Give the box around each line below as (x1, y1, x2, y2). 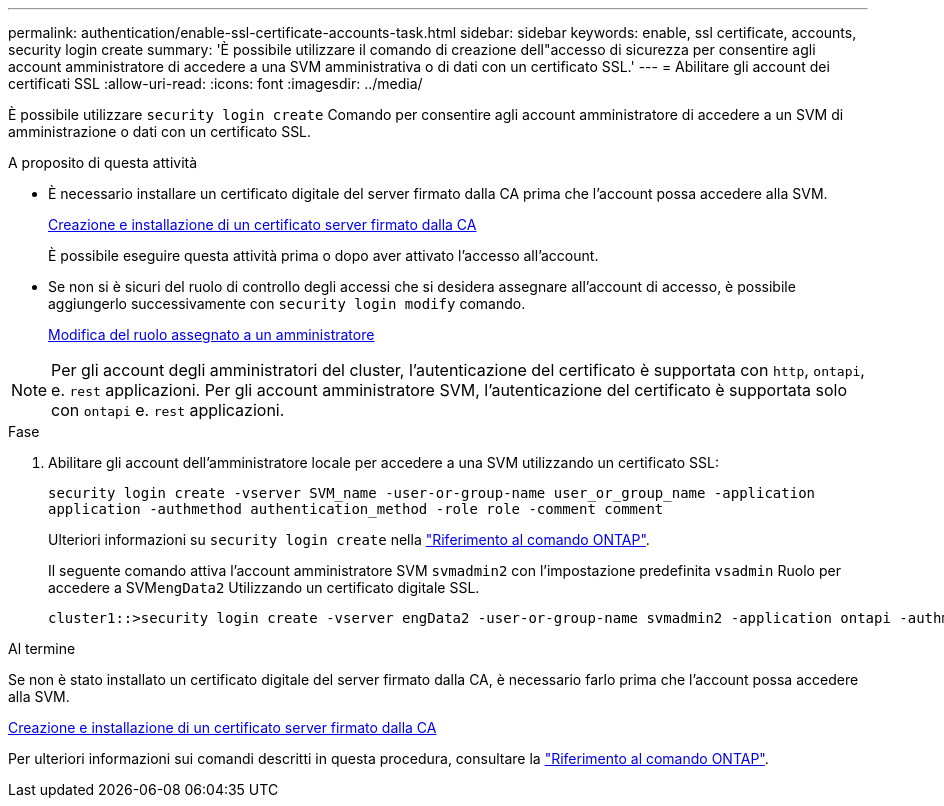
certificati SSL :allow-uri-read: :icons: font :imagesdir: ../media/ (8, 75, 423, 92)
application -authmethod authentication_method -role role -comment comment (48, 501, 664, 517)
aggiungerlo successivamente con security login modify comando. (48, 295, 526, 312)
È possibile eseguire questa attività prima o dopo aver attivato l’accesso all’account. (48, 247, 599, 264)
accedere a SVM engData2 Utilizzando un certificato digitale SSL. (48, 579, 480, 596)
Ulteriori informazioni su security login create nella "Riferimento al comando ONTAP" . (48, 531, 650, 548)
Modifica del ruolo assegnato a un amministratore (48, 326, 375, 343)
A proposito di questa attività (8, 154, 198, 171)
